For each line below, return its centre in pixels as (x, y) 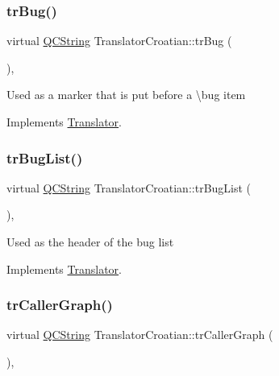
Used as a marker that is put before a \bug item (126, 95)
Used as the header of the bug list (90, 242)
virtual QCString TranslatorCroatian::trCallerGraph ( (140, 335)
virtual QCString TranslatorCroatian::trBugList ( (129, 187)
